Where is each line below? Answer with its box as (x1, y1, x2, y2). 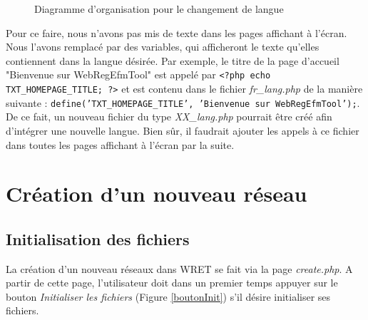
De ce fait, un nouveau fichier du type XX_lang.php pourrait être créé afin (6, 109, 332, 124)
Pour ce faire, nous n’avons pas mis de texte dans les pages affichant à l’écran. (6, 25, 347, 40)
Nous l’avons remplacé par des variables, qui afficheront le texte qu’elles (6, 39, 320, 54)
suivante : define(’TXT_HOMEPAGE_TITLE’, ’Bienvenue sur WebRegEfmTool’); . (6, 95, 360, 110)
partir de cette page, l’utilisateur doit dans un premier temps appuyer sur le (6, 275, 338, 290)
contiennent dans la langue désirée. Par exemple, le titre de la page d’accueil (6, 53, 339, 68)
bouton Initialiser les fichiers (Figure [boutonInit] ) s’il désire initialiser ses (6, 289, 331, 304)
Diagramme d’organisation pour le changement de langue (34, 1, 284, 16)
